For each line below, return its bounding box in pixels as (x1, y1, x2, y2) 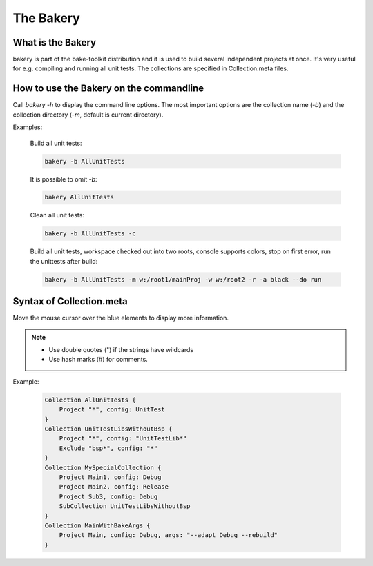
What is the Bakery (12, 37, 97, 48)
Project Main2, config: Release (59, 483, 169, 491)
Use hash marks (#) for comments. (48, 355, 148, 364)
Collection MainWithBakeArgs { (44, 521, 151, 529)
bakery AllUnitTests (44, 193, 114, 202)
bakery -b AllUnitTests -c (44, 230, 136, 237)
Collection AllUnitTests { (44, 396, 136, 404)
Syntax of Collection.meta (12, 295, 128, 307)
